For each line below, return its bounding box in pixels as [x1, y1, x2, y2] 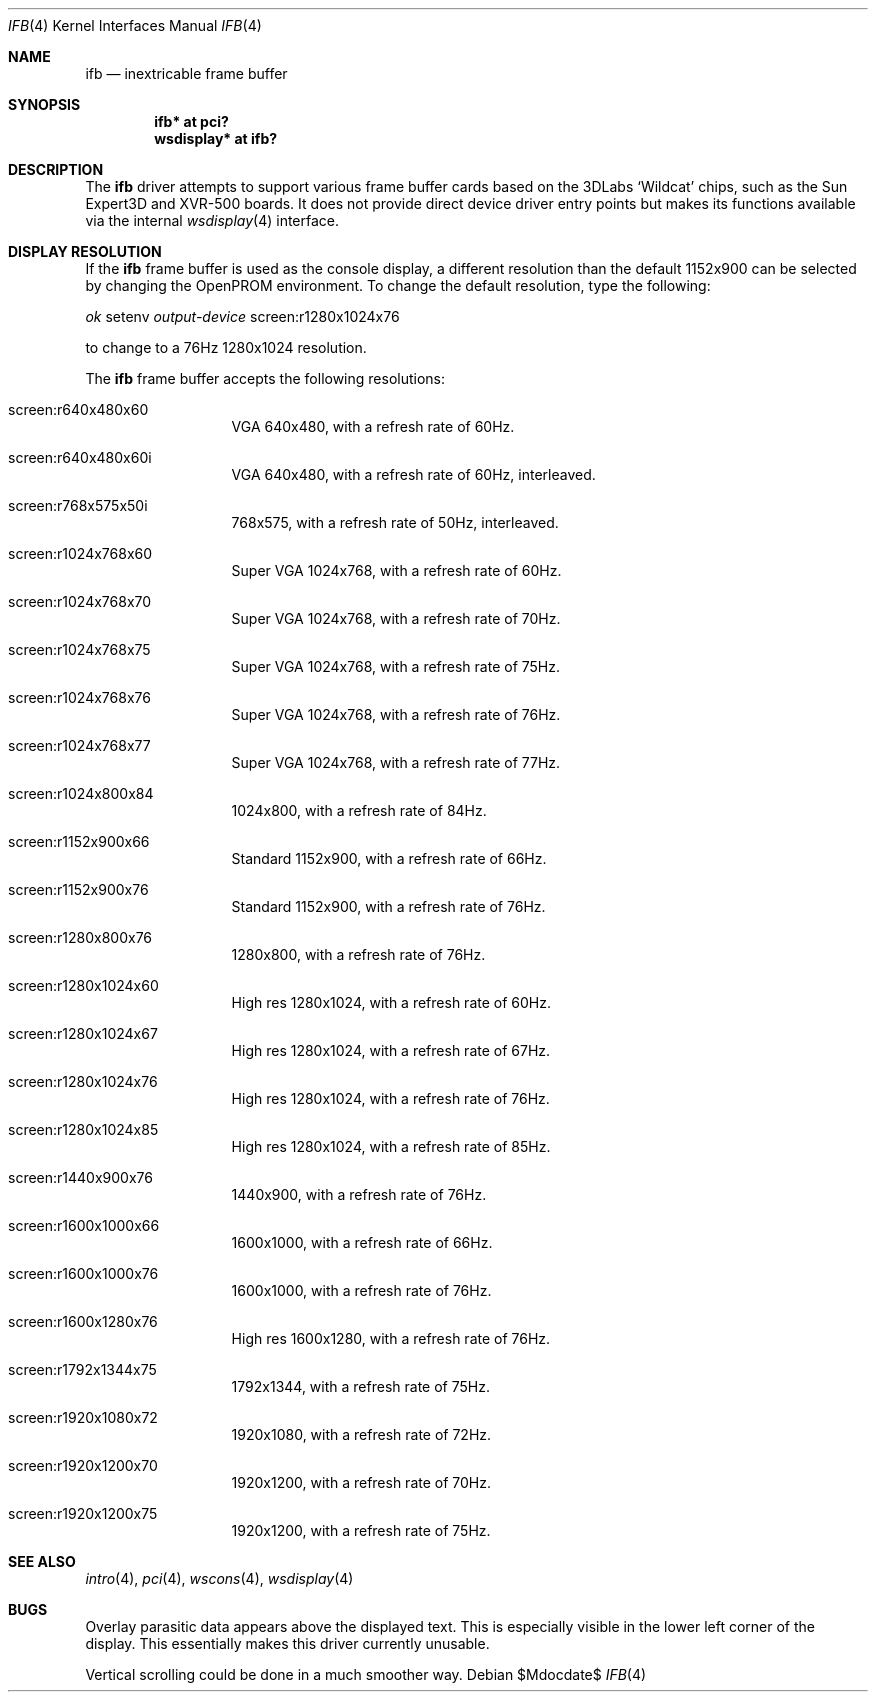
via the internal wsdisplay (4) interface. [85, 212, 340, 229]
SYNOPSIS [8, 96, 81, 113]
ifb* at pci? [154, 113, 229, 130]
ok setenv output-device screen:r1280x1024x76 [85, 308, 400, 325]
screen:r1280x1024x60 [8, 977, 159, 994]
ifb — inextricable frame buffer [85, 65, 288, 82]
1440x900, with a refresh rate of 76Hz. [231, 1186, 487, 1203]
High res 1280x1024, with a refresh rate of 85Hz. [231, 1138, 551, 1155]
